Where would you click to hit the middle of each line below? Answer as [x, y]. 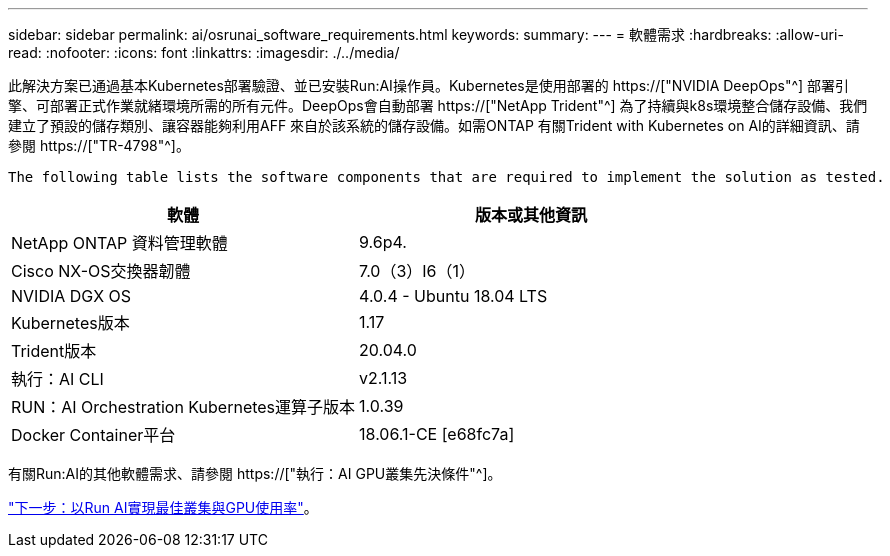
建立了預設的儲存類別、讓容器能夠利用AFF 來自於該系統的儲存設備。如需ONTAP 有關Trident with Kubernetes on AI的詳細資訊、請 [434, 125]
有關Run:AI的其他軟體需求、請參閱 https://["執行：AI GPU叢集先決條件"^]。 [255, 473]
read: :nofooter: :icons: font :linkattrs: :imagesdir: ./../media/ [204, 52]
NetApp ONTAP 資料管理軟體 [119, 243]
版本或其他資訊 [531, 215]
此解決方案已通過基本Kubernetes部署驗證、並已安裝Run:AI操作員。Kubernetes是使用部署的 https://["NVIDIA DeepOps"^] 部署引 [429, 85]
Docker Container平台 [93, 435]
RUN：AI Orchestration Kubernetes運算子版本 [183, 407]
